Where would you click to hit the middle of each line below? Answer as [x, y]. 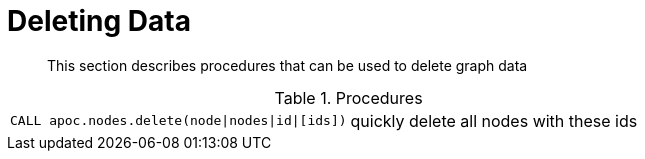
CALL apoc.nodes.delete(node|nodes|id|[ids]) [178, 121]
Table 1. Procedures [348, 97]
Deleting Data [99, 21]
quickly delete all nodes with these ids [494, 120]
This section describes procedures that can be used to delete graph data [287, 65]
